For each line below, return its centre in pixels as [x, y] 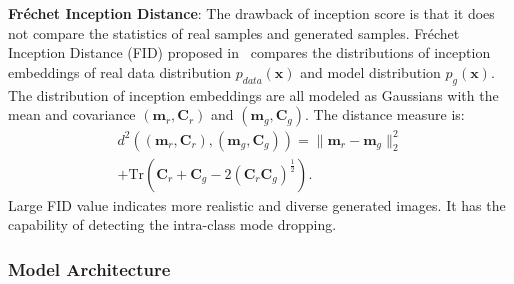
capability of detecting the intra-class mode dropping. [172, 224]
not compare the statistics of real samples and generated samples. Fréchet [234, 32]
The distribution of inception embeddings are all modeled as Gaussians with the [253, 94]
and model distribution [370, 71]
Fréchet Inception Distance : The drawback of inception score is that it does [251, 13]
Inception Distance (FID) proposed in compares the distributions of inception [249, 52]
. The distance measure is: [385, 114]
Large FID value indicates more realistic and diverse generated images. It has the [257, 204]
